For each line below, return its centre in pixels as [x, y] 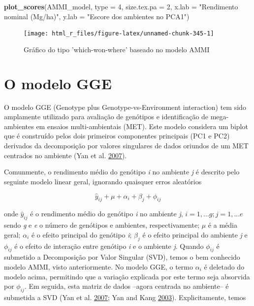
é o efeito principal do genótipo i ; [81, 234]
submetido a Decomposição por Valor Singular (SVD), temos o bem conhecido [122, 257]
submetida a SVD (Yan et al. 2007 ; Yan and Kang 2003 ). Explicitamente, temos [125, 297]
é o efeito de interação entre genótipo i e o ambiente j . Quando [109, 246]
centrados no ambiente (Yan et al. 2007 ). [65, 155]
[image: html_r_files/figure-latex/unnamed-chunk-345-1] [119, 34]
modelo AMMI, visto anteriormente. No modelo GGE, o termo [99, 266]
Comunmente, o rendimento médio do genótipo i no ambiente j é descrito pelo [122, 172]
